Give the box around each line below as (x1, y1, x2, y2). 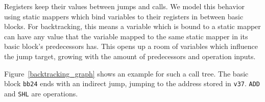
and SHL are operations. (4, 88, 78, 98)
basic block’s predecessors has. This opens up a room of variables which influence (4, 41, 258, 52)
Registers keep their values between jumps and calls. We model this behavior (4, 1, 245, 11)
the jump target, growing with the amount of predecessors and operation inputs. (4, 50, 256, 61)
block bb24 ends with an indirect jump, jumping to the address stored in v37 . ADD (4, 78, 260, 89)
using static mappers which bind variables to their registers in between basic (4, 11, 244, 21)
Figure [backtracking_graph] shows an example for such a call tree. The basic (4, 68, 249, 79)
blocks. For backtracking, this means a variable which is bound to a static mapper (4, 21, 261, 32)
